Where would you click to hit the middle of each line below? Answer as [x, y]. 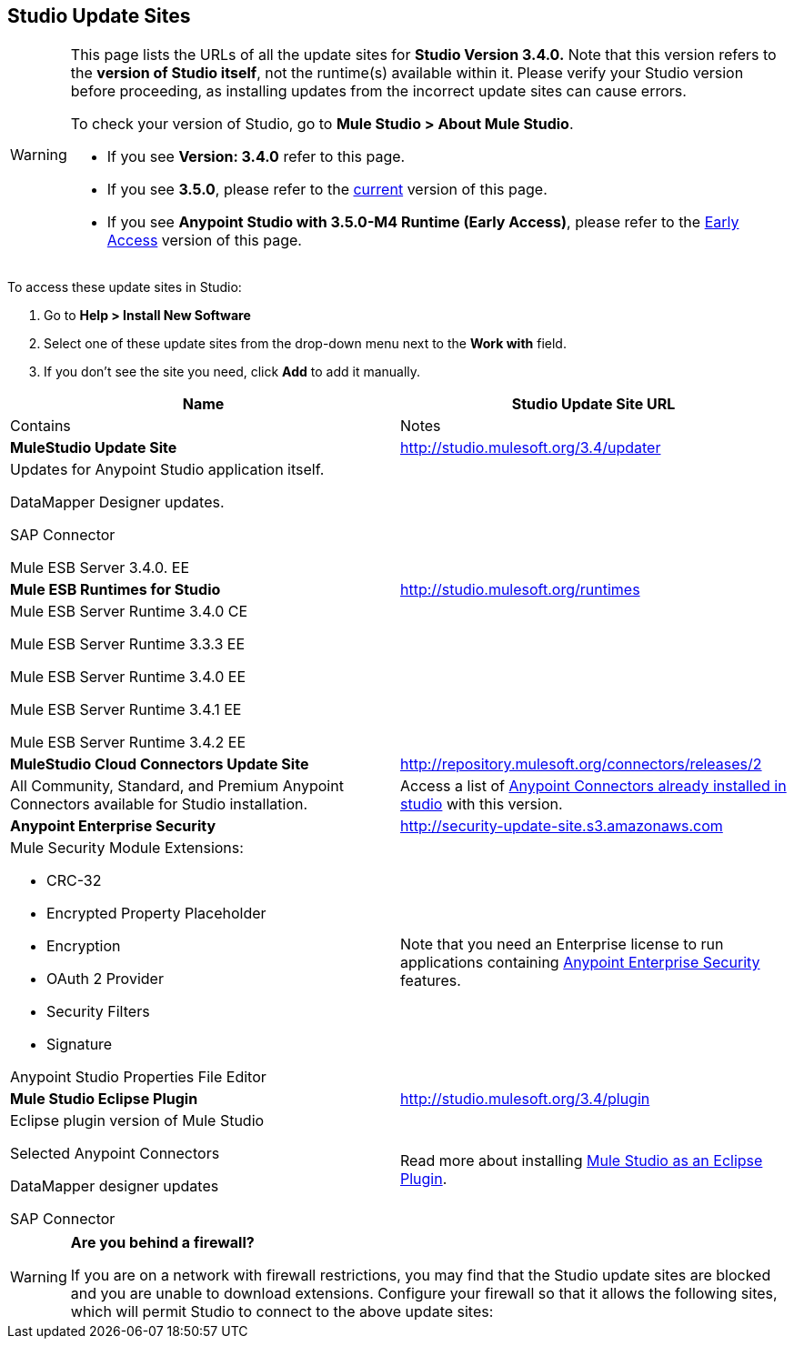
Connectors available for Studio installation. [159, 804]
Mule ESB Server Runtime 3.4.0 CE [129, 612]
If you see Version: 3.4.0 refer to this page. [256, 157]
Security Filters [98, 1012]
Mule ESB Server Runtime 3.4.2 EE [128, 743]
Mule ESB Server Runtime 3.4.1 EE [126, 710]
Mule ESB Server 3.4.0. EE [100, 568]
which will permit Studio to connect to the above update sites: [282, 1312]
